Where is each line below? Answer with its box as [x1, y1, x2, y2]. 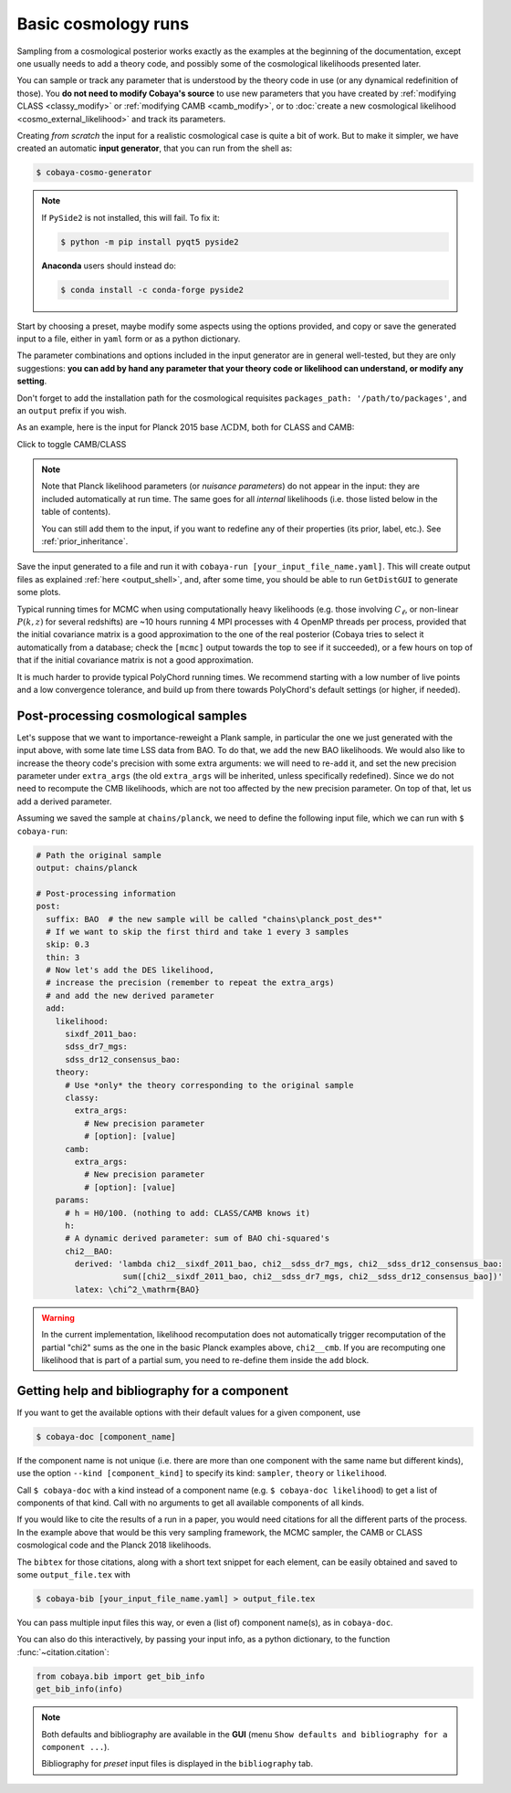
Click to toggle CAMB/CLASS [16, 438, 127, 449]
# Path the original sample [36, 850, 162, 860]
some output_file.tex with [16, 1569, 131, 1580]
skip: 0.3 [46, 939, 90, 949]
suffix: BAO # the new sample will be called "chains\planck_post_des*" [46, 914, 383, 924]
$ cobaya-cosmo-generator [36, 167, 152, 178]
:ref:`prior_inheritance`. [41, 536, 129, 547]
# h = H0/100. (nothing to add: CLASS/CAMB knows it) [65, 1208, 311, 1218]
